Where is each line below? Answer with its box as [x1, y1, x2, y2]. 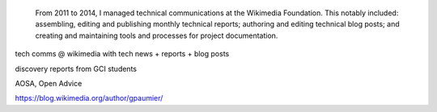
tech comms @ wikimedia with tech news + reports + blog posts [15, 49, 230, 59]
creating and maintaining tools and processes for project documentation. [35, 31, 278, 40]
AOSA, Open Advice [15, 78, 83, 88]
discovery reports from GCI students [15, 64, 138, 73]
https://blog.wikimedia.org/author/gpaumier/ [15, 93, 163, 103]
